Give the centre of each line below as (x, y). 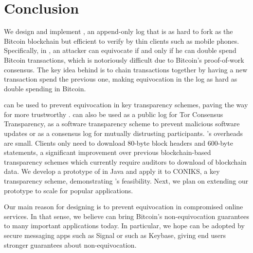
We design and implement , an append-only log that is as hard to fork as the (118, 31)
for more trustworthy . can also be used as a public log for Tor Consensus (114, 114)
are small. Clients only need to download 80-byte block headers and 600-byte (118, 143)
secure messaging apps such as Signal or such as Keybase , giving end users (115, 235)
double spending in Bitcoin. (45, 88)
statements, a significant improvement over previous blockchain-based (108, 152)
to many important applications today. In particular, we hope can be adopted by (124, 226)
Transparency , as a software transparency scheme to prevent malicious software (122, 124)
